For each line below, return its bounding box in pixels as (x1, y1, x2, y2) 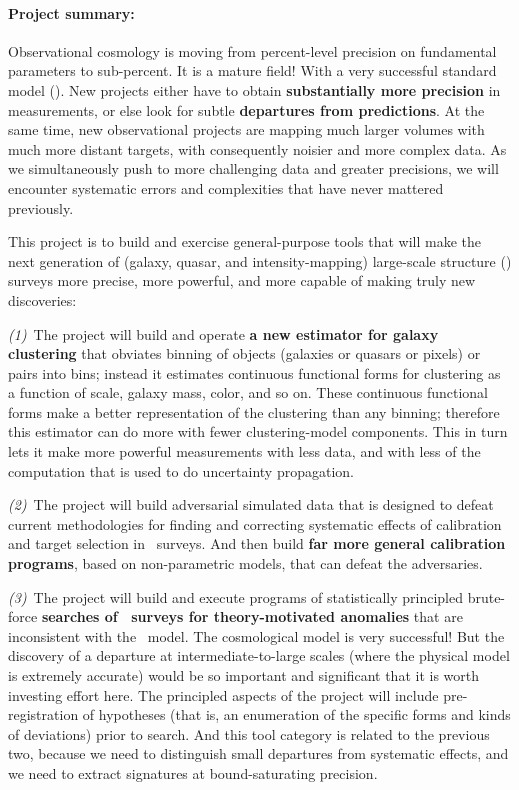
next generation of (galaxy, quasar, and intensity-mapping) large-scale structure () (8, 250, 512, 271)
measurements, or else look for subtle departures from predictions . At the (8, 99, 485, 120)
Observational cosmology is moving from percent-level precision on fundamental (8, 40, 497, 61)
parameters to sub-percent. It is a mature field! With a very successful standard (8, 60, 497, 81)
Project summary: (8, 2, 135, 23)
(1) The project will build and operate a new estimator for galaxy (8, 323, 439, 344)
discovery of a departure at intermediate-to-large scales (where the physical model (8, 645, 510, 666)
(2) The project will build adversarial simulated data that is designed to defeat (8, 494, 494, 515)
